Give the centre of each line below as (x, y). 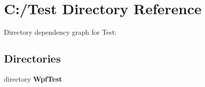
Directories (32, 58)
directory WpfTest (33, 78)
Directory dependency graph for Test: (60, 32)
